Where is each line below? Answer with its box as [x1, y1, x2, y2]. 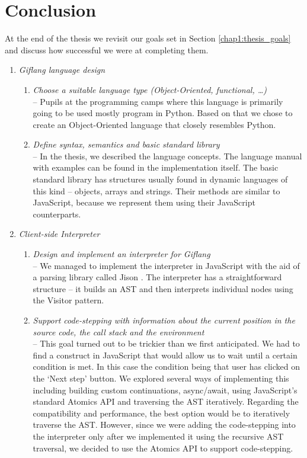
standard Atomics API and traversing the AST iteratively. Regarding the [33, 395, 299, 408]
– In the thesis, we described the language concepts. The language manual [33, 149, 302, 162]
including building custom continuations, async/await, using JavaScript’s [33, 383, 298, 396]
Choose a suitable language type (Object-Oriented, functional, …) [33, 83, 267, 95]
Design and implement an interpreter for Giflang [33, 248, 210, 260]
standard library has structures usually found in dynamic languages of [33, 173, 288, 185]
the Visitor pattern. [33, 294, 104, 306]
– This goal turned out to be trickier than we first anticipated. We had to [33, 337, 300, 350]
